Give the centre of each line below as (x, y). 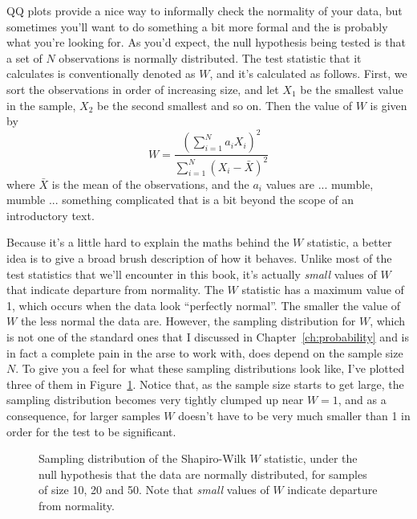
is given (389, 105)
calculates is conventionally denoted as (101, 74)
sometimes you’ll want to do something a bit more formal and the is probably (197, 26)
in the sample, (41, 105)
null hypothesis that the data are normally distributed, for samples (203, 474)
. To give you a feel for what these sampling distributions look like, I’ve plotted (210, 368)
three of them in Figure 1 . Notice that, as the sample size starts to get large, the (205, 384)
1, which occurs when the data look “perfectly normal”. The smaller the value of (204, 305)
